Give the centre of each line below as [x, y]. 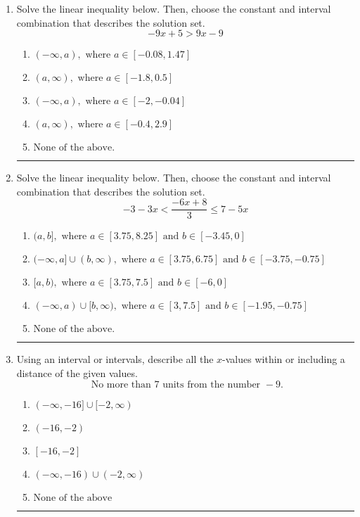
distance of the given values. [77, 373]
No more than [121, 384]
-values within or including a [284, 359]
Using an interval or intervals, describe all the [115, 359]
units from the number [212, 384]
